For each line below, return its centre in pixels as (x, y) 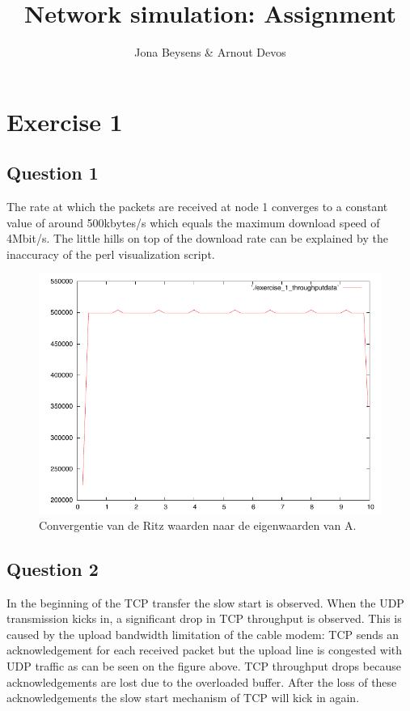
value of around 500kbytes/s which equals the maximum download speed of (193, 222)
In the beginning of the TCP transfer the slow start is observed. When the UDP (205, 602)
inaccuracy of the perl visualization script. (111, 254)
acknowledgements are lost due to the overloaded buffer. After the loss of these (202, 681)
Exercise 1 (65, 121)
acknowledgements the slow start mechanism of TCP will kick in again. (183, 698)
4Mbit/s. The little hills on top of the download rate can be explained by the (197, 238)
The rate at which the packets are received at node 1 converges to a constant (197, 207)
